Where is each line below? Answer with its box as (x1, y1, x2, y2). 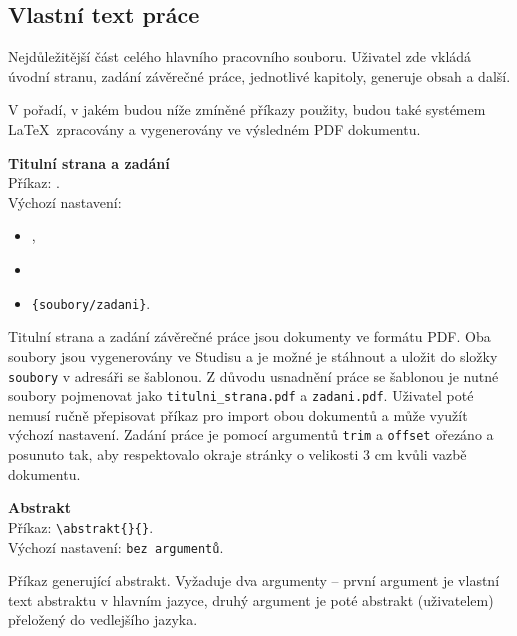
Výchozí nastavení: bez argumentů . (8, 536, 224, 557)
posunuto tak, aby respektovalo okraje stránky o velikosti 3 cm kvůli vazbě (8, 444, 467, 465)
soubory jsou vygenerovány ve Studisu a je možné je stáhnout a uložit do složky (8, 345, 498, 366)
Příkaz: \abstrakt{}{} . (8, 516, 154, 537)
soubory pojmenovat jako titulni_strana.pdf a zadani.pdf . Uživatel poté (8, 385, 474, 406)
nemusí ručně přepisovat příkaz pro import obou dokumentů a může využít (8, 404, 468, 425)
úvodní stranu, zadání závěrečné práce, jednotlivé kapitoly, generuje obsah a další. (8, 65, 511, 86)
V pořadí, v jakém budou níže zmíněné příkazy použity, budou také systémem (8, 99, 486, 120)
